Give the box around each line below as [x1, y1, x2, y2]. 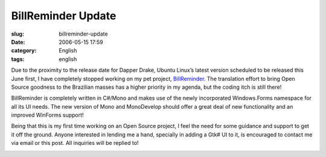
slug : [11, 30, 24, 37]
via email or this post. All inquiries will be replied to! [11, 139, 139, 147]
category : [11, 47, 37, 54]
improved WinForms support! [11, 112, 84, 119]
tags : [11, 55, 25, 63]
